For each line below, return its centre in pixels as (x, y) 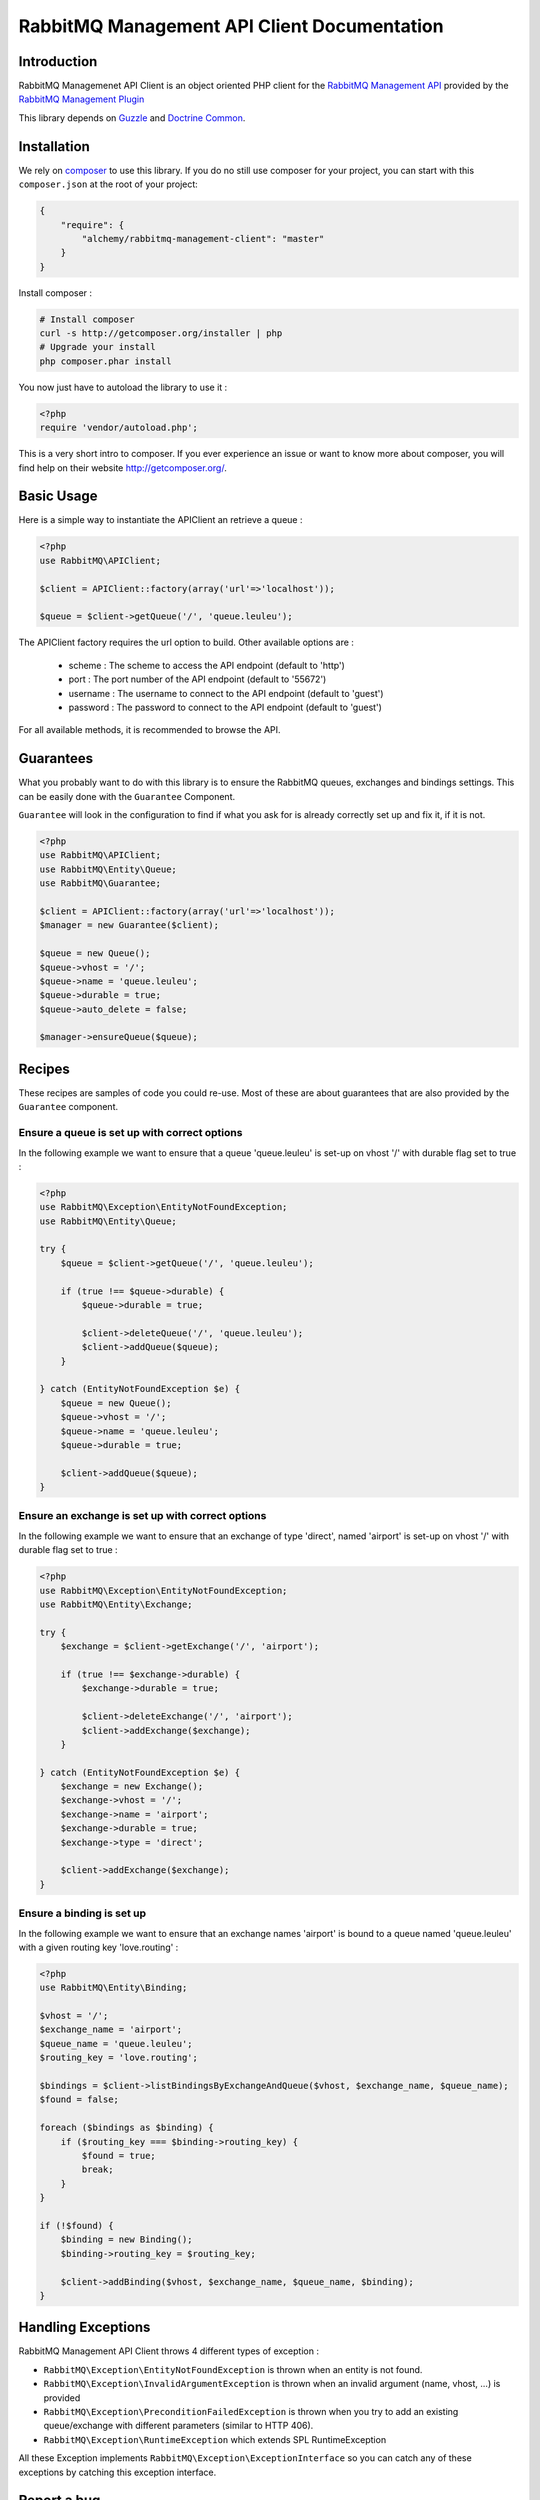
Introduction (58, 61)
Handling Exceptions (84, 2327)
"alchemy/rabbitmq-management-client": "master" (203, 238)
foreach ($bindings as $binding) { (126, 2128)
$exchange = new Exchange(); (132, 1786)
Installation (54, 146)
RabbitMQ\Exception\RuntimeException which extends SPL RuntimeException (215, 2439)
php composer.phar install (105, 361)
